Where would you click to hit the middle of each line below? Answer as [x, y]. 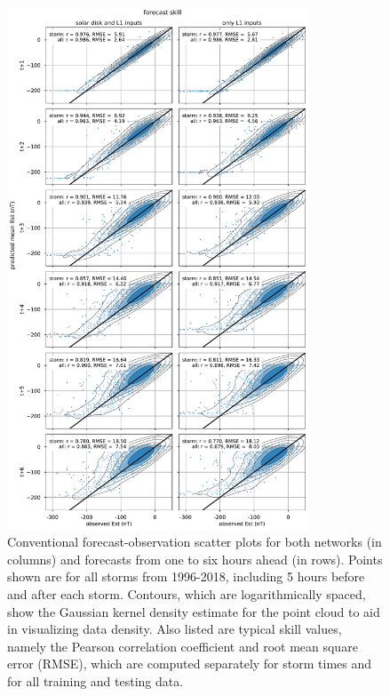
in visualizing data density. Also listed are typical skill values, [175, 629]
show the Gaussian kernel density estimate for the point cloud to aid [194, 611]
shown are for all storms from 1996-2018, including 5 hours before [186, 576]
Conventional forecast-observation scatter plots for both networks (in [195, 542]
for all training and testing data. [96, 681]
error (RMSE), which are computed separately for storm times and [190, 664]
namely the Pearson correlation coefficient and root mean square [183, 646]
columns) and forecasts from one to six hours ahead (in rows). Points [195, 559]
